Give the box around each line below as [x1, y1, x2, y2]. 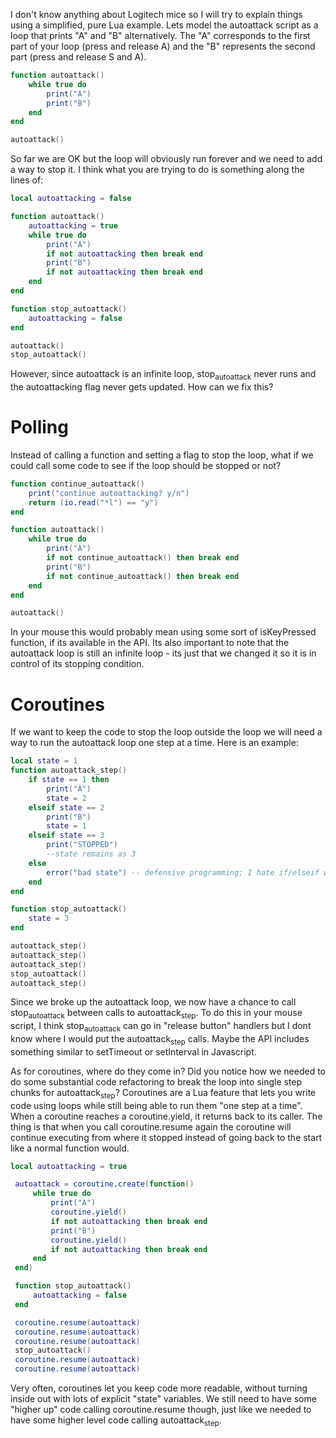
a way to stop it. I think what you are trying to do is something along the [10, 164, 305, 176]
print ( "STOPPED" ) [46, 840, 118, 850]
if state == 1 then [28, 775, 110, 785]
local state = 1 [10, 756, 78, 766]
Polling [10, 416, 69, 439]
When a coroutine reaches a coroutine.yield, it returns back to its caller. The [10, 1110, 323, 1122]
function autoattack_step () [10, 765, 128, 776]
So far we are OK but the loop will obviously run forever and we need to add [10, 153, 323, 165]
